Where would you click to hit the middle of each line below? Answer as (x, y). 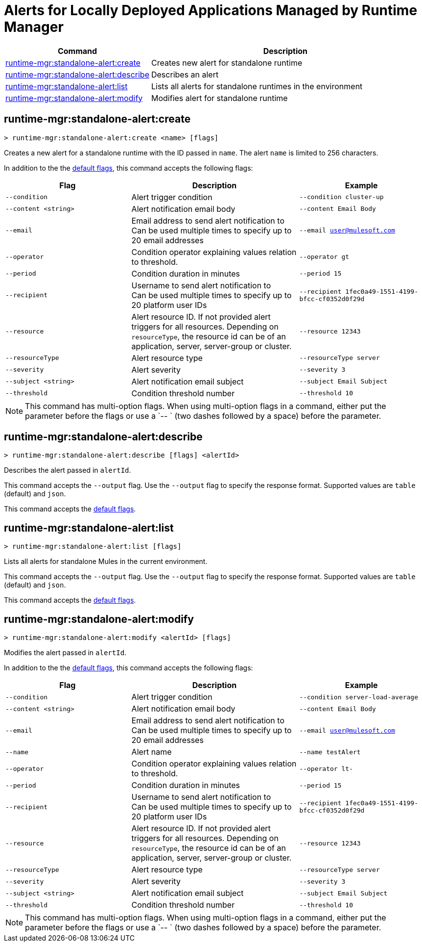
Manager (34, 27)
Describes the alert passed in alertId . (68, 470)
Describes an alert (185, 74)
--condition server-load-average (359, 697)
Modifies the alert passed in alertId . (65, 653)
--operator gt (324, 257)
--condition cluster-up (341, 197)
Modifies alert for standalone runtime (219, 98)
